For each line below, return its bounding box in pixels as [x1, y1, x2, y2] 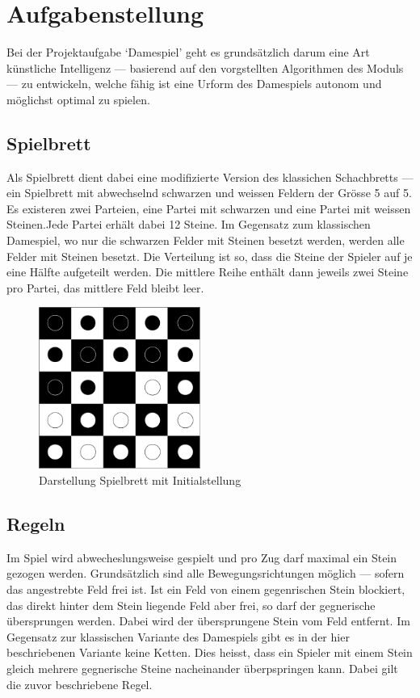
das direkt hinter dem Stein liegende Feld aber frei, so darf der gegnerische [6, 596, 376, 613]
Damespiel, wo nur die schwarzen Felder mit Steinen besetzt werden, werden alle [6, 232, 405, 249]
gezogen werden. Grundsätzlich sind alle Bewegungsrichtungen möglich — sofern [6, 565, 405, 582]
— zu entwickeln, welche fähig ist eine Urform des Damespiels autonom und [6, 75, 382, 92]
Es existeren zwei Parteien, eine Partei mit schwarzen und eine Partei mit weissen [6, 200, 411, 217]
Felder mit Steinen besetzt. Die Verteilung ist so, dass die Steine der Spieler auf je [6, 247, 413, 264]
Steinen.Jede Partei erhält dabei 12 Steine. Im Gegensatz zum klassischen [6, 216, 371, 233]
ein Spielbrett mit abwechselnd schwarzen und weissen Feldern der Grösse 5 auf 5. [6, 184, 412, 201]
